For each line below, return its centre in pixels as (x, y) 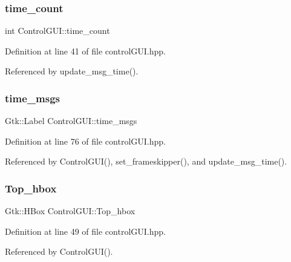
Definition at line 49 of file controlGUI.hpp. (85, 231)
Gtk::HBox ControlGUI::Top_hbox (70, 211)
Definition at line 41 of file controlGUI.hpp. (85, 51)
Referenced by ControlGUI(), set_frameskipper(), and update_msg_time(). (146, 161)
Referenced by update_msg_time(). (72, 71)
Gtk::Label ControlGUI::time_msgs (71, 121)
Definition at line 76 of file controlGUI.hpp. (85, 141)
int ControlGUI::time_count (57, 31)
